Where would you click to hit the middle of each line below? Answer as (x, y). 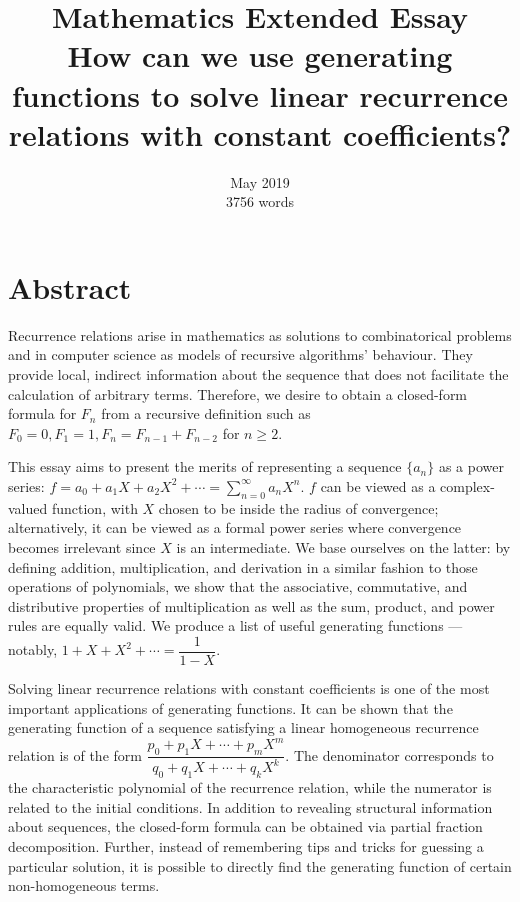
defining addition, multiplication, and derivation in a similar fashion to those (243, 566)
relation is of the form (75, 754)
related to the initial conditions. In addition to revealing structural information (250, 806)
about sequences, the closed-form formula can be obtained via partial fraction (245, 826)
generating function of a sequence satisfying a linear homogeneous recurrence (243, 727)
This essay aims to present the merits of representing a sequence (205, 466)
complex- (467, 485)
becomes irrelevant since (82, 546)
